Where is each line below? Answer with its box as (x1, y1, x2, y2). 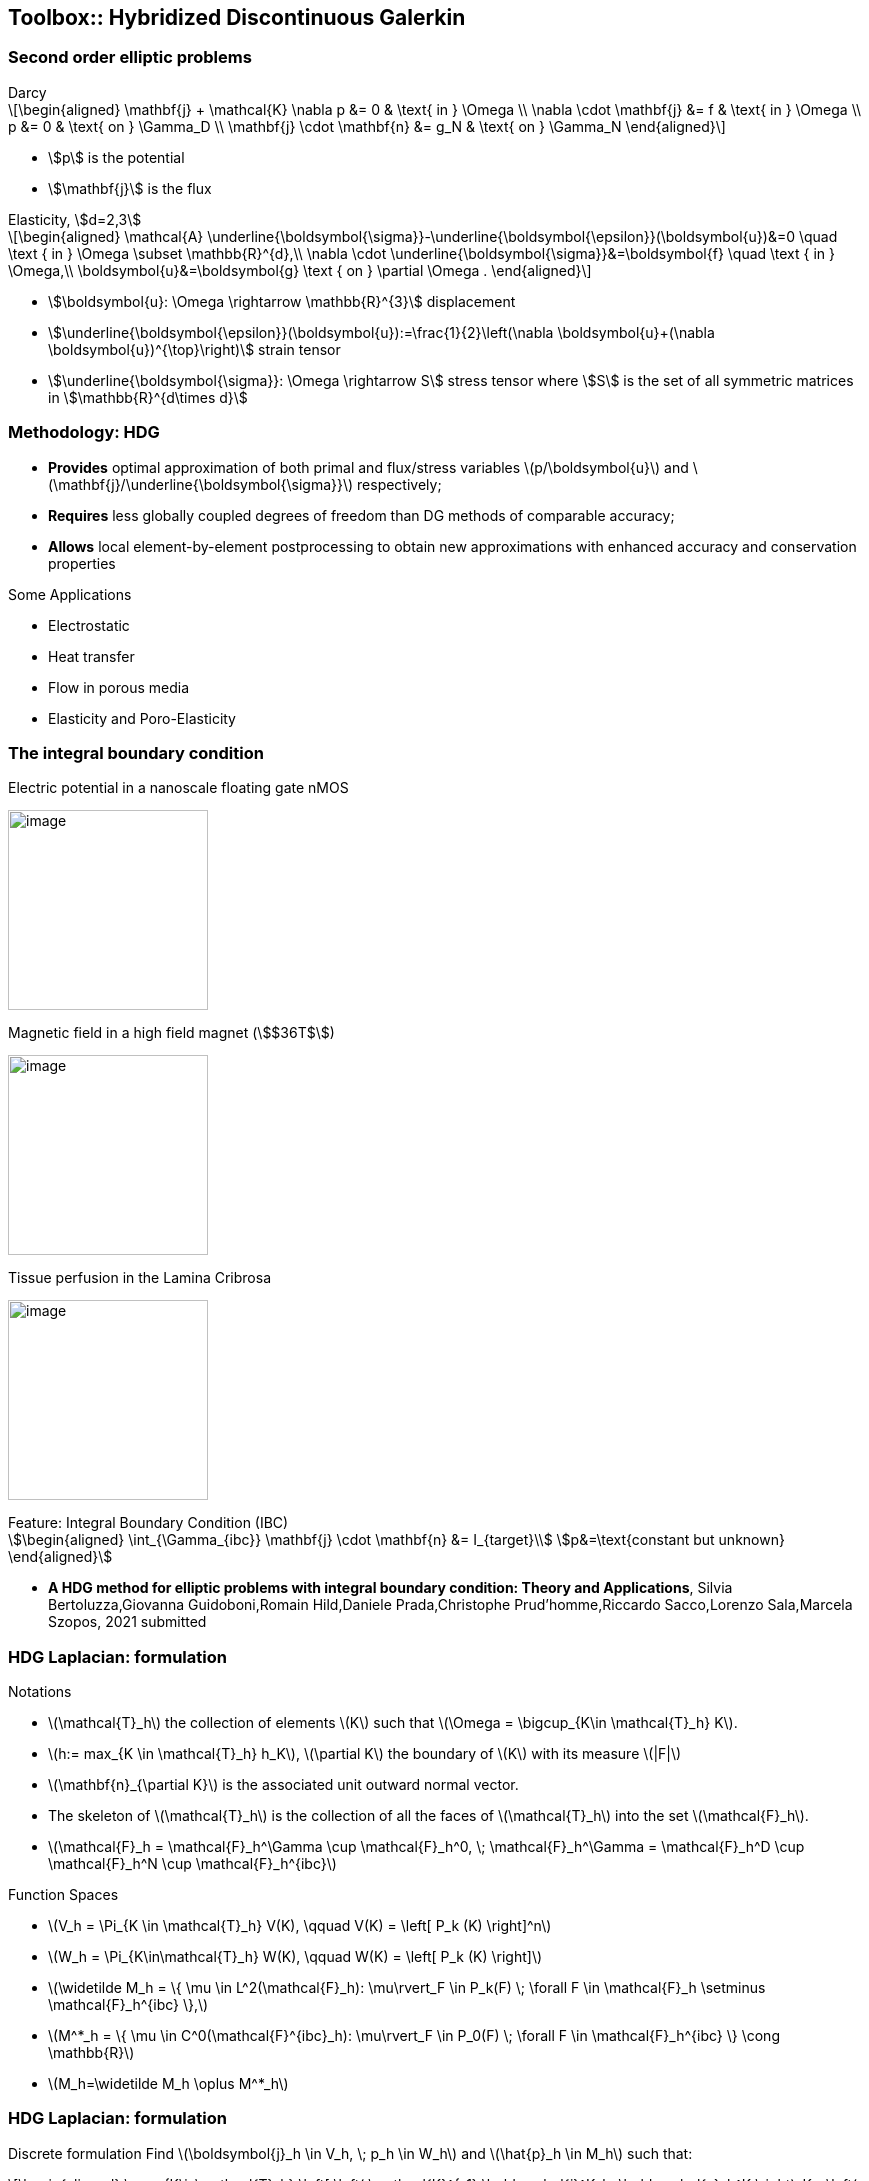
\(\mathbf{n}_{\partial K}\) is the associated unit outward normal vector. (48, 1776, 519, 1794)
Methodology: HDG (8, 422, 160, 443)
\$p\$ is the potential (48, 148, 185, 166)
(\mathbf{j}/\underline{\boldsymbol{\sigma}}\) (48, 475, 354, 493)
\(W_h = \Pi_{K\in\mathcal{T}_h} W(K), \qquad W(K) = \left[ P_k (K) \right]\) (48, 1948, 543, 1966)
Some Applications (8, 585, 132, 603)
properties (48, 554, 116, 572)
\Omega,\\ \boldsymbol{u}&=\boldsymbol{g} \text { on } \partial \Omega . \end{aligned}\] (8, 261, 592, 279)
